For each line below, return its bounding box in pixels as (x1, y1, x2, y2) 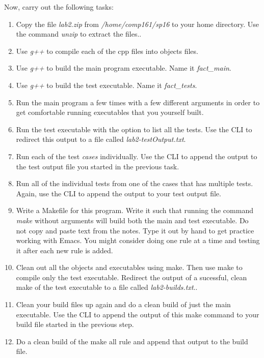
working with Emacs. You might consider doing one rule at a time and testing (16, 235, 260, 246)
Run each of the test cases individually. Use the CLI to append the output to (16, 151, 257, 161)
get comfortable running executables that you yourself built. (16, 107, 204, 117)
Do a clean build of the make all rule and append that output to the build (16, 336, 248, 346)
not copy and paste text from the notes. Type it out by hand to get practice (16, 225, 254, 235)
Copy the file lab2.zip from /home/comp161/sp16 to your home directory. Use (16, 18, 259, 29)
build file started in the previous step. (16, 319, 134, 330)
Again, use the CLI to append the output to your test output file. (16, 188, 221, 198)
